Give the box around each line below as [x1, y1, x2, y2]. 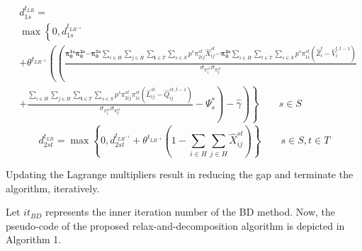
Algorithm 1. [6, 232, 62, 247]
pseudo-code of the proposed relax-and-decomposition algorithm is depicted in [6, 218, 345, 233]
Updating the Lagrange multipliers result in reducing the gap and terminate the [6, 166, 353, 181]
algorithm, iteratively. [6, 180, 100, 195]
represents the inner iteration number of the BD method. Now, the [45, 204, 336, 219]
